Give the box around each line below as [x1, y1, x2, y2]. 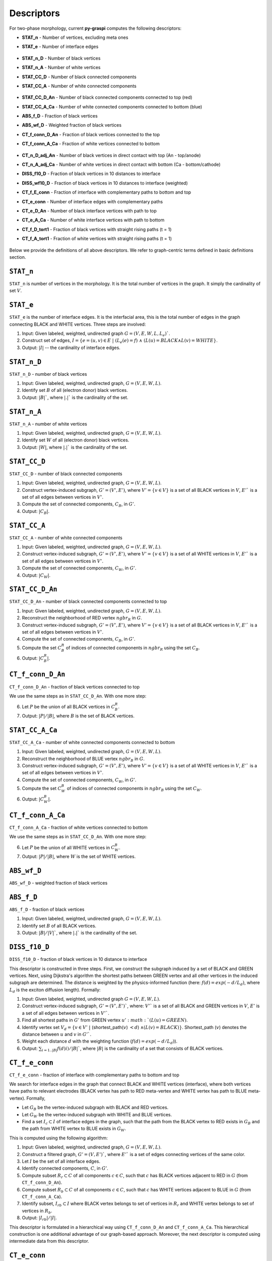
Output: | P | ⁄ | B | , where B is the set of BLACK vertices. [22, 713, 135, 719]
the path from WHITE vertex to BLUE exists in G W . [22, 1125, 126, 1133]
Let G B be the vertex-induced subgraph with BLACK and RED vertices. [22, 1105, 169, 1112]
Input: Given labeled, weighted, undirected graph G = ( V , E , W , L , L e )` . [22, 330, 171, 337]
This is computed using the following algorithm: [9, 1135, 108, 1141]
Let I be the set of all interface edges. [22, 1158, 101, 1164]
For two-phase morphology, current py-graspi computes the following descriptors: [9, 25, 182, 31]
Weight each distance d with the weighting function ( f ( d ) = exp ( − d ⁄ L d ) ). [22, 1038, 178, 1046]
